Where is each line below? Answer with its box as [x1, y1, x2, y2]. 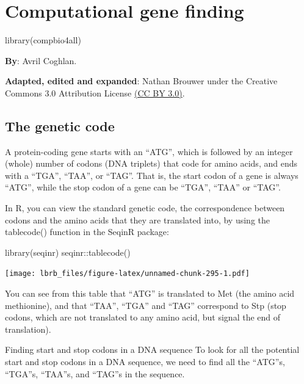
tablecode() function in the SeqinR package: [5, 225, 169, 238]
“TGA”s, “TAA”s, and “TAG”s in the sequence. [5, 367, 185, 380]
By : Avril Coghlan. [5, 54, 77, 67]
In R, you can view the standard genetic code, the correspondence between [5, 201, 285, 214]
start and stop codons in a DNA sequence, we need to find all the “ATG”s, [5, 355, 285, 368]
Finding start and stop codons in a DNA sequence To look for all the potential [5, 343, 300, 356]
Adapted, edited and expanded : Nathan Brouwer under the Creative [5, 74, 278, 87]
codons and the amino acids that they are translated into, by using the [5, 213, 270, 226]
